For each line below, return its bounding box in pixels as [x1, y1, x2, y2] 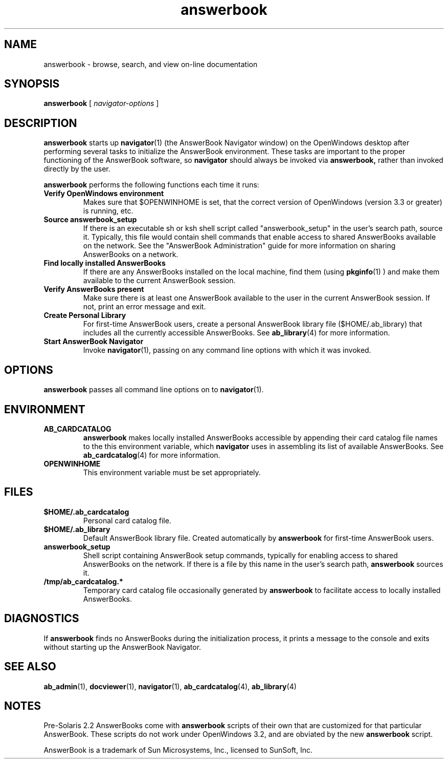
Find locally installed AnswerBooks [43, 259, 166, 268]
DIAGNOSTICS [4, 612, 79, 625]
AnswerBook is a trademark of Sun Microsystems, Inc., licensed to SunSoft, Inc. [43, 746, 312, 755]
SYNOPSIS [4, 77, 60, 91]
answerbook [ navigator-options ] [43, 99, 159, 108]
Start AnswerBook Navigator [43, 337, 144, 346]
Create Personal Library [43, 311, 126, 320]
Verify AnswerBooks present [43, 285, 144, 294]
